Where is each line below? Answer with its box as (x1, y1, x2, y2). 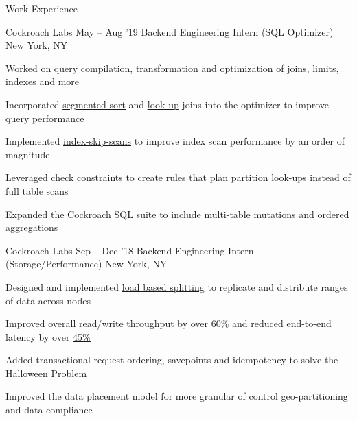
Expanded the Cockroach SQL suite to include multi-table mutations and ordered (5, 206, 349, 221)
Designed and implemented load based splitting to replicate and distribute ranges (5, 279, 348, 293)
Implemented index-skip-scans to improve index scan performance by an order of (5, 134, 345, 148)
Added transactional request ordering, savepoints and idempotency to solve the (5, 352, 338, 367)
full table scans (5, 183, 69, 197)
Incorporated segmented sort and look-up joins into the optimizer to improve (5, 97, 330, 111)
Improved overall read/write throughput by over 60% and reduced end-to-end (5, 316, 332, 330)
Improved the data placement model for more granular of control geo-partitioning (5, 389, 348, 403)
